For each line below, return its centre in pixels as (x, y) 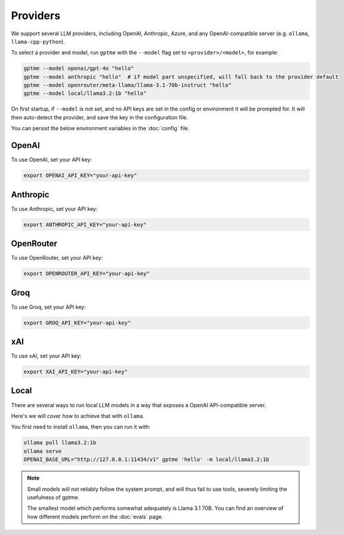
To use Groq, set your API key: (48, 307)
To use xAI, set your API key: (46, 356)
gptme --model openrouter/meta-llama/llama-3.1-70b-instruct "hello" (128, 85)
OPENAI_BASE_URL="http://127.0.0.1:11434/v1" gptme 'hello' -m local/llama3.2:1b (147, 459)
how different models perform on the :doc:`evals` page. (95, 516)
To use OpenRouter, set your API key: (57, 258)
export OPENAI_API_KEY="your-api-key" (80, 176)
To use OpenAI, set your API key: (52, 160)
